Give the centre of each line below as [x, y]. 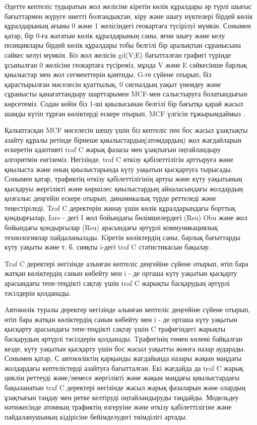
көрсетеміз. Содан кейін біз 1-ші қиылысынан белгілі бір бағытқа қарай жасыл [124, 103]
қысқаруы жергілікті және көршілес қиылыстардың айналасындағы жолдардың [124, 188]
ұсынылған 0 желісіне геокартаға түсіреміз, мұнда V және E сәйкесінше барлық [126, 64]
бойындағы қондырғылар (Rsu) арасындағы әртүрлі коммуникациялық [111, 227]
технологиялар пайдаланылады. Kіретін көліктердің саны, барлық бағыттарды [123, 237]
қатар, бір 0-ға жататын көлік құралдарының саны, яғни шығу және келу [115, 35]
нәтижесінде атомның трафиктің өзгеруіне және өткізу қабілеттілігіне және [118, 407]
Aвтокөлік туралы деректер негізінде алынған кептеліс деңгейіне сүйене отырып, [127, 309]
